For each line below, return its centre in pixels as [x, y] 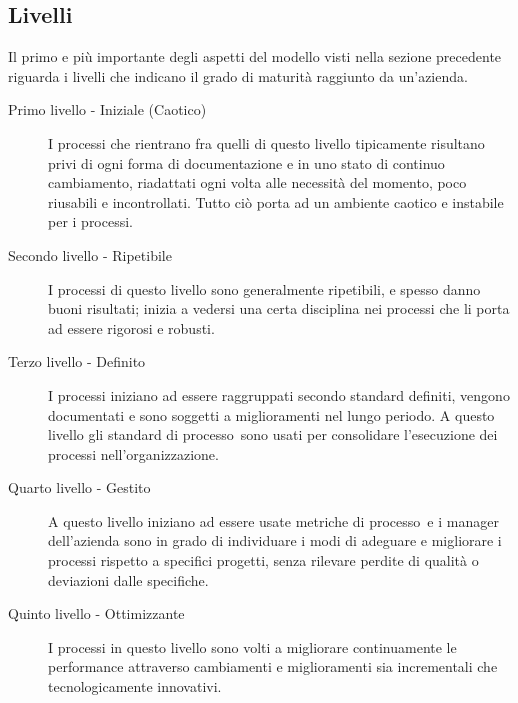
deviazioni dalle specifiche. [128, 579]
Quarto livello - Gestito [79, 487]
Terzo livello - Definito [77, 361]
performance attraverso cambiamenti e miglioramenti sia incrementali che [273, 666]
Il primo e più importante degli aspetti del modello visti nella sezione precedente [255, 56]
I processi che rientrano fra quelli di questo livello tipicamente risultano [266, 142]
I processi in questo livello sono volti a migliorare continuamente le [252, 646]
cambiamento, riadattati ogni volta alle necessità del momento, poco [257, 182]
